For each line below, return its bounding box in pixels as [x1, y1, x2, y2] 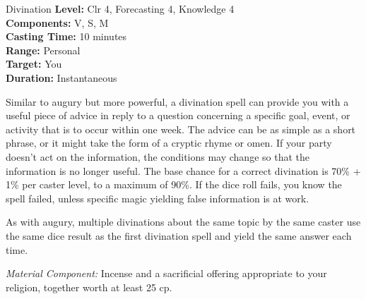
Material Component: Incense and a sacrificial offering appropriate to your [6, 266, 327, 281]
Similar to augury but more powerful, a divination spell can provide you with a [6, 94, 349, 109]
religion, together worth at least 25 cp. [6, 279, 172, 294]
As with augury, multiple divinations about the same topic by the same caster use [6, 214, 361, 229]
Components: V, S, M [6, 15, 109, 30]
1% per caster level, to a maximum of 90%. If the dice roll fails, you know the [6, 177, 342, 192]
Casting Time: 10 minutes [6, 29, 127, 44]
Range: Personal [6, 42, 81, 57]
